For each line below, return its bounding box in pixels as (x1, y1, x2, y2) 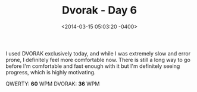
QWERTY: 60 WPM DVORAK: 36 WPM (5, 80, 100, 87)
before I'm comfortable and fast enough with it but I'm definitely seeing (5, 63, 180, 70)
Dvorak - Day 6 (61, 4, 137, 17)
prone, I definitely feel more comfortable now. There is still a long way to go (5, 56, 191, 63)
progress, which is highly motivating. (5, 68, 96, 75)
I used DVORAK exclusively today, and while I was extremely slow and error (5, 50, 191, 57)
